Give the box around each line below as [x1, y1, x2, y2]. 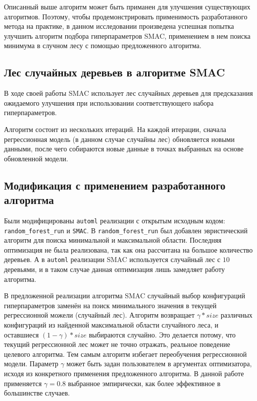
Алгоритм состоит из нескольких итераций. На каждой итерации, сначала [4, 124, 226, 134]
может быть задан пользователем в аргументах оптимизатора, [66, 358, 252, 369]
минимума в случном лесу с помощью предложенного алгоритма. [4, 40, 202, 51]
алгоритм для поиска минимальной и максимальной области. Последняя [4, 235, 222, 245]
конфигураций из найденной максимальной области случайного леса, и [4, 320, 219, 330]
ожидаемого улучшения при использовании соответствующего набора [4, 97, 214, 108]
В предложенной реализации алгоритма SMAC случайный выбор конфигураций [4, 290, 246, 301]
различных [220, 310, 253, 320]
